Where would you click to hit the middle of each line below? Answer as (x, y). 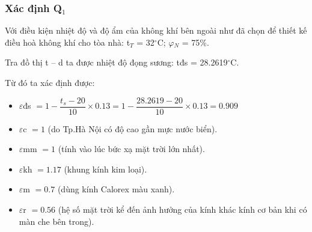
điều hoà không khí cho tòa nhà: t (68, 42)
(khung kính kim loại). (106, 169)
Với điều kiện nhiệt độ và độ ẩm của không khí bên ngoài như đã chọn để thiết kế (156, 30)
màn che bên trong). (57, 221)
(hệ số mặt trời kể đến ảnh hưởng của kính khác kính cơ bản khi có (182, 209)
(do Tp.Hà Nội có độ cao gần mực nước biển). (133, 128)
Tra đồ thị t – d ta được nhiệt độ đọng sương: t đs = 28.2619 (116, 62)
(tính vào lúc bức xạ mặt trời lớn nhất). (131, 149)
